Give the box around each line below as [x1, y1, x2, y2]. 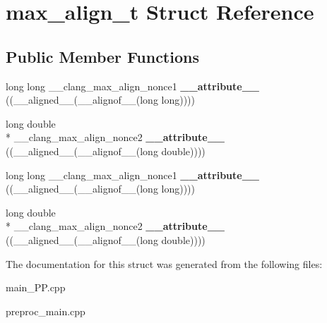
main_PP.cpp [6, 280, 66, 295]
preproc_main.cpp [6, 303, 85, 318]
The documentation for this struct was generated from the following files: [6, 256, 323, 271]
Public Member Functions [6, 45, 199, 67]
